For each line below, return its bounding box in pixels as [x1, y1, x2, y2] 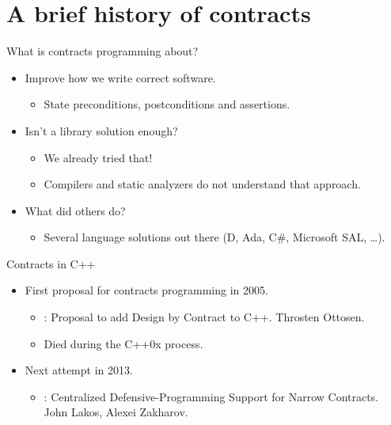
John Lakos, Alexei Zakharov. [44, 404, 188, 420]
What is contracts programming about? [6, 43, 199, 59]
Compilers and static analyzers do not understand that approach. [44, 176, 361, 192]
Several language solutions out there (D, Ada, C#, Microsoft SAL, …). [44, 229, 385, 245]
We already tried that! [44, 149, 153, 165]
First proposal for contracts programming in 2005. [25, 282, 268, 298]
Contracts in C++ [6, 255, 96, 271]
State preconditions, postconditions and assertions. [44, 96, 290, 112]
